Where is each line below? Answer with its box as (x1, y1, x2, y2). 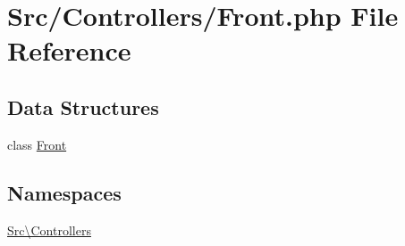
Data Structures (7, 93, 159, 120)
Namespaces (7, 178, 122, 206)
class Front (7, 135, 67, 153)
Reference (7, 32, 131, 69)
